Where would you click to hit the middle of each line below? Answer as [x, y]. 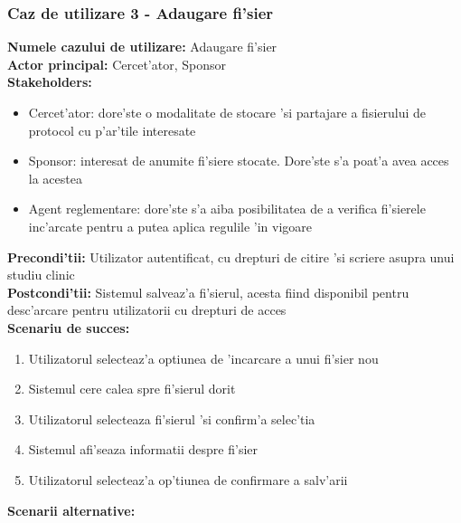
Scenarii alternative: [71, 510]
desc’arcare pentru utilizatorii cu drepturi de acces [147, 310]
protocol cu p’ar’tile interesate [112, 130]
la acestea [55, 178]
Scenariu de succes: [69, 327]
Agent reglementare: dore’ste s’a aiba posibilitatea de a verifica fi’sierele [227, 209]
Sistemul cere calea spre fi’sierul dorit [132, 389]
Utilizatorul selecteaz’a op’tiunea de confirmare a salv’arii [188, 479]
